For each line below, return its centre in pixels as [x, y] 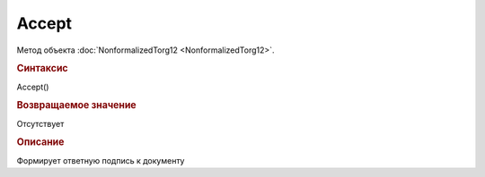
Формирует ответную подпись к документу [101, 160]
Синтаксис [42, 69]
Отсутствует [40, 123]
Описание [40, 142]
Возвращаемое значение [76, 105]
